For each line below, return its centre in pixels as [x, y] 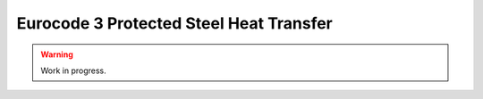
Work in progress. [73, 70]
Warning [57, 54]
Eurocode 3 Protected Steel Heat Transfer [174, 23]
